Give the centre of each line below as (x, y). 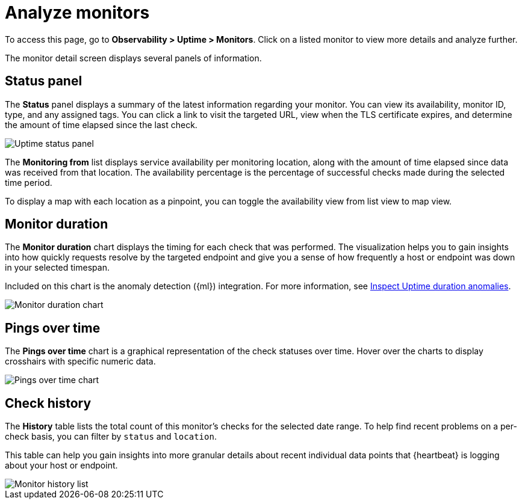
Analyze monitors (77, 13)
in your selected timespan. (57, 268)
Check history (48, 403)
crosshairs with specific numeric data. (80, 361)
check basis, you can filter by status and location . (111, 437)
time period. (29, 182)
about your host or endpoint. (61, 466)
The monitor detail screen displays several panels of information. (133, 58)
